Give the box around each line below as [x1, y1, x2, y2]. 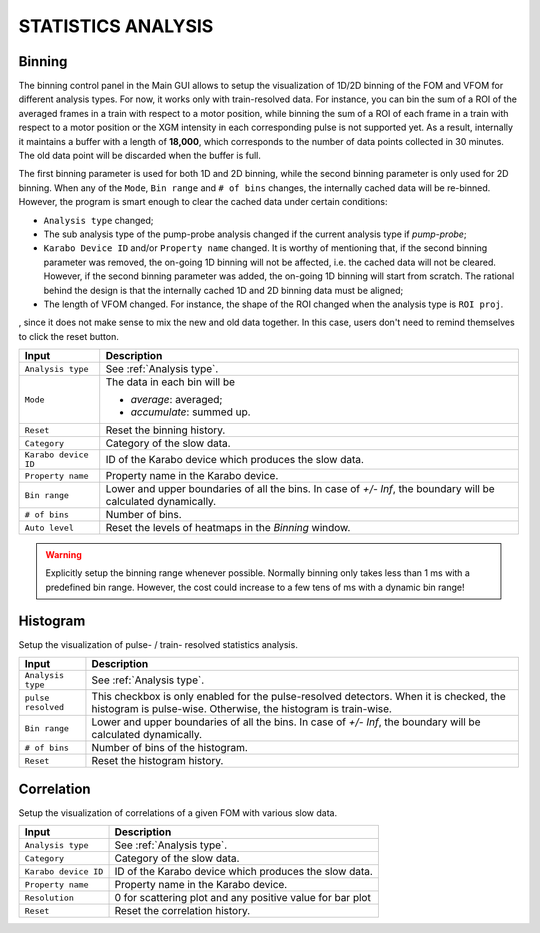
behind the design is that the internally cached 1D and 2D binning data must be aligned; [43, 284, 404, 296]
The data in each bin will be [105, 375, 235, 389]
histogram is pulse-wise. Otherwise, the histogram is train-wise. [91, 702, 392, 716]
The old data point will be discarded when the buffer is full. [18, 150, 262, 162]
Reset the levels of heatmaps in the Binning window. [105, 521, 351, 535]
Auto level [24, 522, 75, 533]
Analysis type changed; [43, 214, 154, 226]
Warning [45, 549, 82, 561]
